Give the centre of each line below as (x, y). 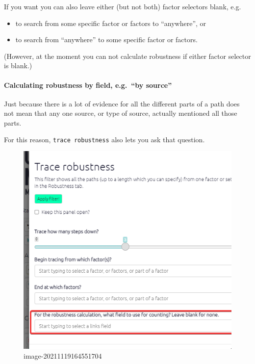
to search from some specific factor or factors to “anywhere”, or (111, 23)
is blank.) (18, 65)
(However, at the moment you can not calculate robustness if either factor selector (127, 56)
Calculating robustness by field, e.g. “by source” (88, 85)
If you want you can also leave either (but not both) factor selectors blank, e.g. (123, 6)
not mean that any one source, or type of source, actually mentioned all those (121, 113)
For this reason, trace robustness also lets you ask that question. (104, 139)
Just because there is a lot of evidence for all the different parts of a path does (122, 103)
